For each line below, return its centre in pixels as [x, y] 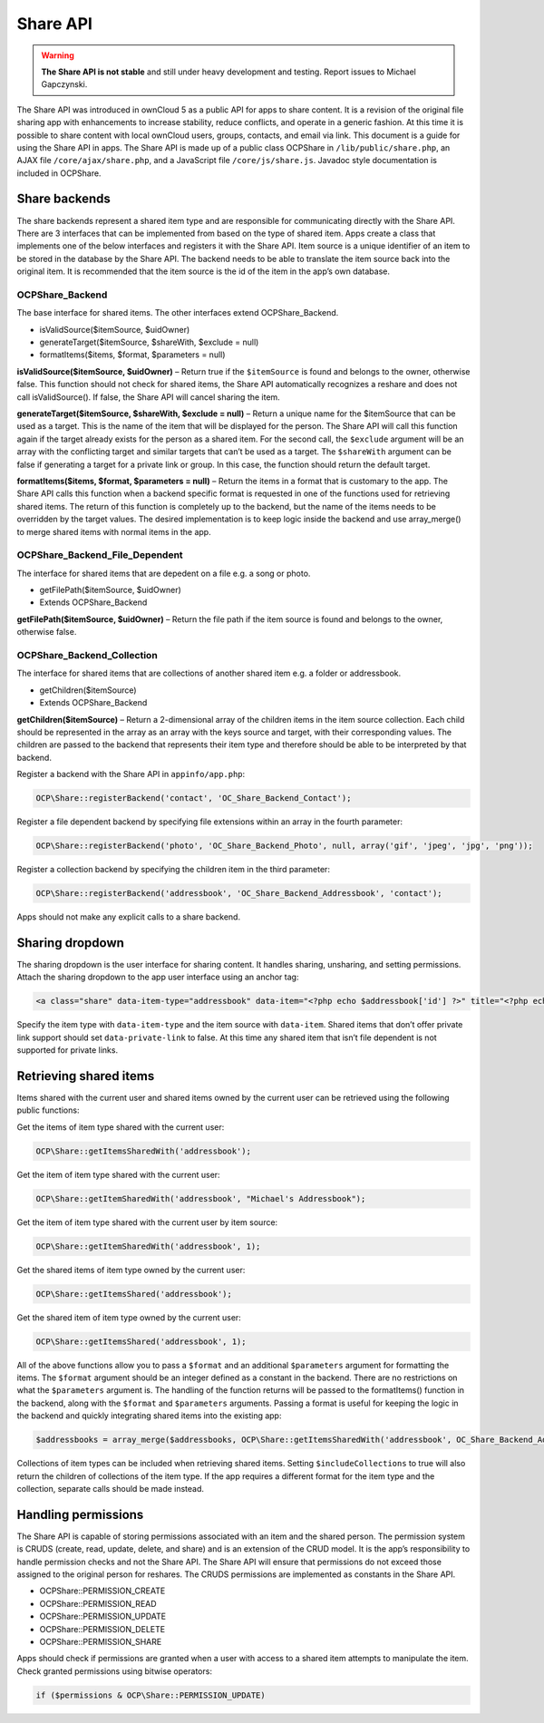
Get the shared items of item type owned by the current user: [131, 1270]
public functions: [48, 1110]
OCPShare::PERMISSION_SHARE [101, 1641]
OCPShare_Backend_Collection [87, 655]
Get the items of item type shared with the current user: [121, 1127]
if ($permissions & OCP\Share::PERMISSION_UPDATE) [151, 1695]
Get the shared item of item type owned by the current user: [129, 1317]
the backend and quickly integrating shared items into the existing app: [149, 1416]
